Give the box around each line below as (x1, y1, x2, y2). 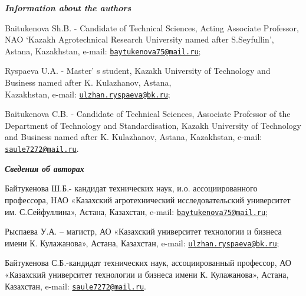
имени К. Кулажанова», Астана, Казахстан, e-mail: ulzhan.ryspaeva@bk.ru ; (5, 236, 279, 249)
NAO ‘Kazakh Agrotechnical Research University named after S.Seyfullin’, (5, 33, 274, 45)
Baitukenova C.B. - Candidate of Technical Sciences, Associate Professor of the (5, 108, 291, 120)
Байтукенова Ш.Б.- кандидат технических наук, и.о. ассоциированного (5, 182, 258, 194)
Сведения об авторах (5, 162, 84, 174)
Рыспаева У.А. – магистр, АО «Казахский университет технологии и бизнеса (5, 225, 282, 238)
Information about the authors (5, 2, 131, 14)
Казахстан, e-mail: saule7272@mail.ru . (5, 279, 146, 292)
